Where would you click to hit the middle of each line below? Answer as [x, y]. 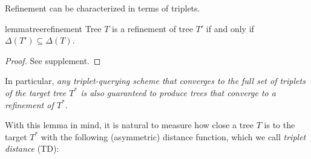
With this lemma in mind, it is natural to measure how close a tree [129, 125]
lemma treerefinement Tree [53, 28]
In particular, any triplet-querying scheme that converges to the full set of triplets [155, 81]
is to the [280, 125]
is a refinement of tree [152, 28]
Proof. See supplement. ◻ [53, 60]
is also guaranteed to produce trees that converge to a [178, 92]
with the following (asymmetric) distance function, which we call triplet [173, 136]
